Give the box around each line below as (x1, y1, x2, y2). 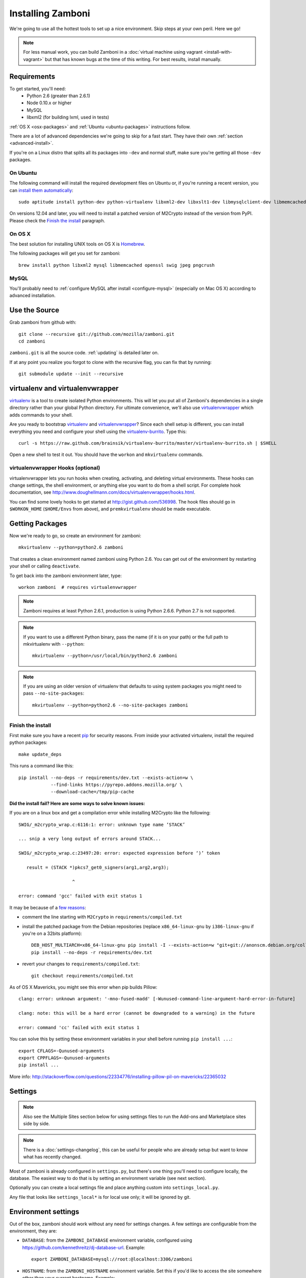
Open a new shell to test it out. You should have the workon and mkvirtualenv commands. (9, 451, 203, 458)
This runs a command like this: (9, 763, 74, 769)
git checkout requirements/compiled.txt (31, 973, 134, 978)
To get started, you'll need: (9, 85, 66, 92)
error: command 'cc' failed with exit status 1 (18, 1024, 140, 1030)
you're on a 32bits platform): (22, 930, 83, 937)
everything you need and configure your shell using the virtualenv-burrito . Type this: (9, 428, 187, 435)
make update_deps (18, 751, 62, 757)
